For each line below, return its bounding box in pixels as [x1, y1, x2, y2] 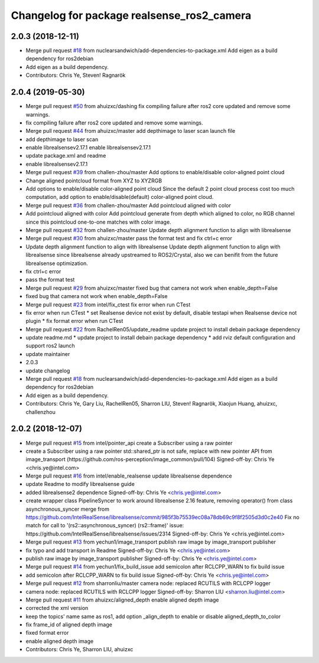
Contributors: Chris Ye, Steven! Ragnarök [25, 71, 126, 79]
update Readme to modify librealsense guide [25, 481, 135, 488]
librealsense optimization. [25, 260, 89, 267]
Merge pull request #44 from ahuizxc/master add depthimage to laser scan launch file [25, 128, 236, 135]
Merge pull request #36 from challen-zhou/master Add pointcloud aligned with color [25, 201, 232, 209]
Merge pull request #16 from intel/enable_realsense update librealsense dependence [25, 472, 233, 479]
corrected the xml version [25, 605, 89, 612]
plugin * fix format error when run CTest [25, 318, 123, 325]
